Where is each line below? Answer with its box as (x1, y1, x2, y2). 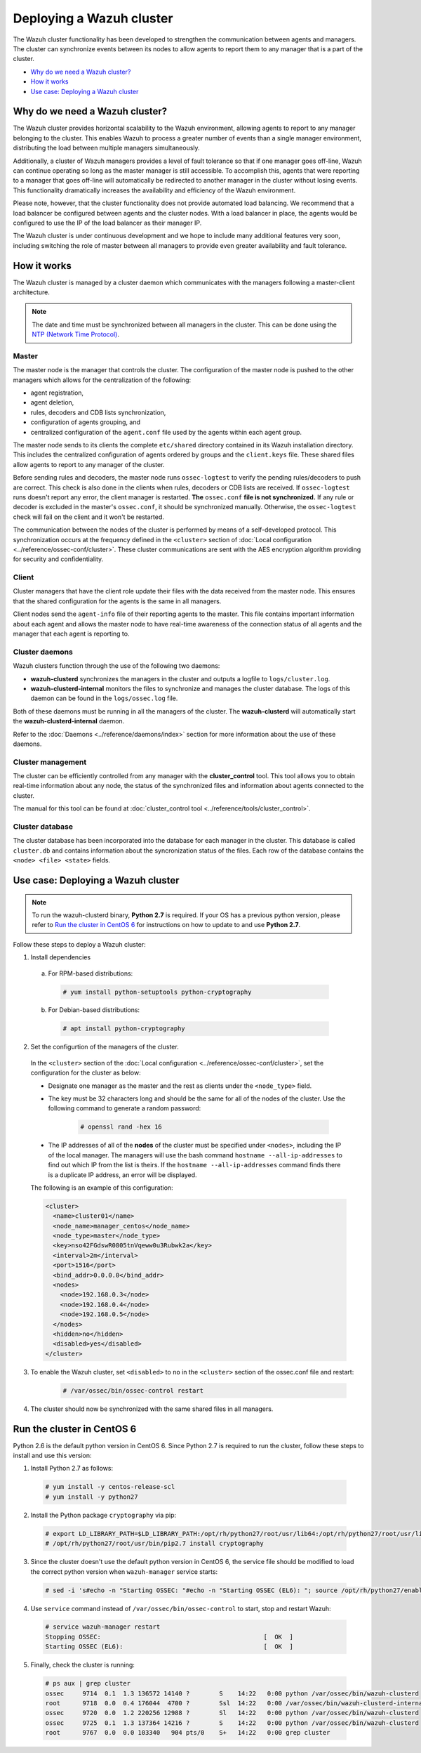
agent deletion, (30, 398, 74, 407)
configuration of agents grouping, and (30, 418, 140, 426)
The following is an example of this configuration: (30, 1183, 173, 1192)
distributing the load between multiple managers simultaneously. (13, 144, 200, 152)
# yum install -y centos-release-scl (45, 1483, 175, 1491)
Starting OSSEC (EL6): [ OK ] (45, 1643, 294, 1650)
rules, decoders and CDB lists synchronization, (30, 408, 166, 416)
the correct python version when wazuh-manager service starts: (30, 1567, 218, 1576)
